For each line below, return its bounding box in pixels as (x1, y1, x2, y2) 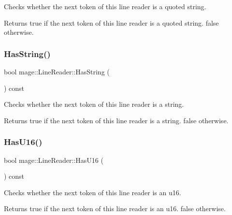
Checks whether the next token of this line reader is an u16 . (4, 187, 181, 197)
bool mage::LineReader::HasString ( (4, 67, 110, 76)
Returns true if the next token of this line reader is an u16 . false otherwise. (4, 203, 226, 214)
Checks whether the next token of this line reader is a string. (4, 99, 184, 109)
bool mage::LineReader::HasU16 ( (4, 155, 103, 165)
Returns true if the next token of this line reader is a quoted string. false (4, 17, 219, 28)
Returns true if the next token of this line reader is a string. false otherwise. (4, 115, 229, 125)
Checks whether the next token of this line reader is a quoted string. (4, 1, 206, 11)
